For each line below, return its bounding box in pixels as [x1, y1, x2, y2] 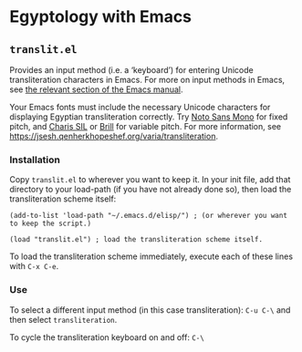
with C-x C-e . [9, 261, 59, 272]
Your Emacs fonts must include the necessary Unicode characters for [9, 102, 271, 112]
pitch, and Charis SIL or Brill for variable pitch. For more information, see [9, 121, 281, 131]
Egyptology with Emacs [9, 6, 193, 27]
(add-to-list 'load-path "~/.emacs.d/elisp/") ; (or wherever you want [9, 212, 287, 221]
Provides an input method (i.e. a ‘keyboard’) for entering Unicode [9, 65, 254, 75]
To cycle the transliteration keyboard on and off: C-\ [9, 331, 205, 343]
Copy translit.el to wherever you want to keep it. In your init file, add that [9, 174, 291, 185]
